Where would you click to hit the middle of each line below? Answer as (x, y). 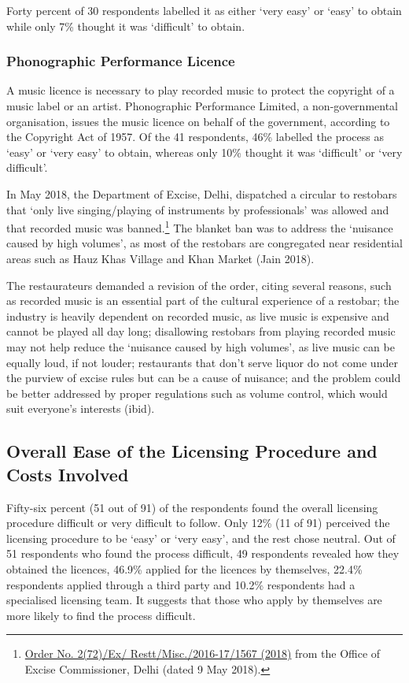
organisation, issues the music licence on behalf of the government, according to (198, 121)
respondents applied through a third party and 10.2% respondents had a (181, 584)
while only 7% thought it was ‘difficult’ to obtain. (126, 26)
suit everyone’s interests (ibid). (81, 408)
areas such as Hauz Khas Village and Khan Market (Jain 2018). (160, 258)
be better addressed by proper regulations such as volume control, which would (197, 393)
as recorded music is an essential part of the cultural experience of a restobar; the (203, 301)
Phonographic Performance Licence (121, 61)
